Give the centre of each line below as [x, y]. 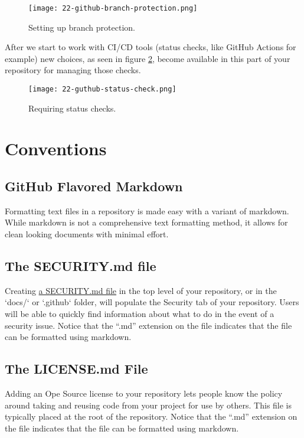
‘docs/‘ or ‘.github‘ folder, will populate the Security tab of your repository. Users [152, 302]
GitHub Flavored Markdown [94, 186]
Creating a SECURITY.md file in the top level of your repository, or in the [141, 290]
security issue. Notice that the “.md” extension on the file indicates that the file [148, 325]
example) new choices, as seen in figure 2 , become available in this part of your [148, 58]
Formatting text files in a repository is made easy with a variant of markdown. [147, 210]
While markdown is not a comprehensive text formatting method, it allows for [146, 222]
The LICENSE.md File [76, 369]
